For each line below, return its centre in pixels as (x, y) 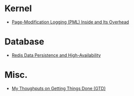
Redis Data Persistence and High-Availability (56, 55)
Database (24, 42)
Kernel (18, 9)
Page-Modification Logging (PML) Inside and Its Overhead (70, 22)
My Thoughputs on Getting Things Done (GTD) (58, 88)
